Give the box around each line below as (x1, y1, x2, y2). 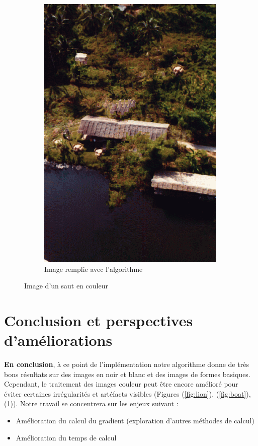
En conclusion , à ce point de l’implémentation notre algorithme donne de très (4, 359, 249, 369)
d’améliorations (4, 330, 113, 350)
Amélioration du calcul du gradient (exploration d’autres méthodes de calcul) (16, 415, 254, 426)
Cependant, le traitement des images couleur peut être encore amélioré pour (4, 379, 238, 389)
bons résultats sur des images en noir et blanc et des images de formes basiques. (4, 368, 250, 379)
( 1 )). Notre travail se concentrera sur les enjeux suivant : (4, 398, 179, 409)
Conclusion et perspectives (4, 310, 193, 330)
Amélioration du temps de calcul (16, 432, 117, 442)
